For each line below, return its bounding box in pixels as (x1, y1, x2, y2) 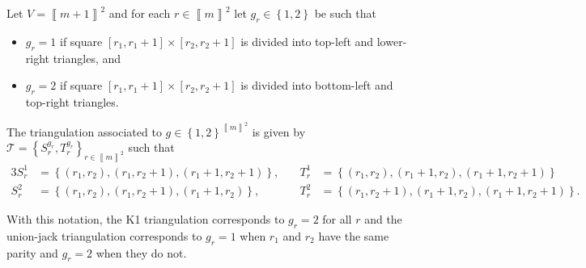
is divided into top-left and (240, 32, 374, 49)
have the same (318, 227, 389, 244)
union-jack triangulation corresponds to (6, 227, 202, 244)
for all (322, 211, 352, 228)
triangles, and (53, 49, 121, 66)
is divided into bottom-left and (240, 77, 393, 94)
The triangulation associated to (6, 123, 162, 140)
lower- (376, 32, 407, 49)
